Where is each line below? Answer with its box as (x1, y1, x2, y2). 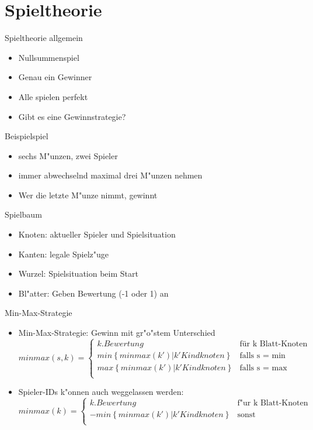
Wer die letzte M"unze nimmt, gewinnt (18, 188, 158, 201)
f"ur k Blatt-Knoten (237, 399, 308, 408)
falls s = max (239, 363, 287, 372)
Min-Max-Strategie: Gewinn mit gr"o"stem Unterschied (18, 326, 215, 339)
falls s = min (239, 351, 286, 360)
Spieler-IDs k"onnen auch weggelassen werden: (18, 386, 184, 398)
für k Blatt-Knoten (239, 339, 308, 348)
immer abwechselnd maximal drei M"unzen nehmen (18, 169, 203, 181)
